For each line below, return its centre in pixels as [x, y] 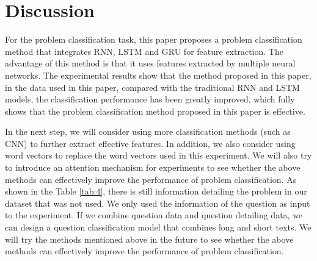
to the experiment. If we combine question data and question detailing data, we [154, 215]
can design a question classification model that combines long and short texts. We [158, 227]
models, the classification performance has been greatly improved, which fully [150, 99]
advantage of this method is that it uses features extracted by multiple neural [150, 63]
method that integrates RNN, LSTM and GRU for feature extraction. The [144, 51]
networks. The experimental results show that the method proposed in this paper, [158, 75]
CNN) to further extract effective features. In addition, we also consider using [150, 143]
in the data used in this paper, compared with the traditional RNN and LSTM [152, 87]
